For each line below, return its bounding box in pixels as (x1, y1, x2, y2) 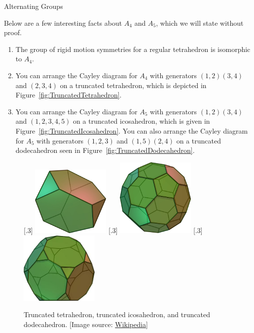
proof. (4, 27, 22, 38)
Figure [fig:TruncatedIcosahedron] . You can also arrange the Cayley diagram (15, 125, 248, 136)
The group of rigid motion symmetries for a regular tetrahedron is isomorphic (15, 44, 251, 54)
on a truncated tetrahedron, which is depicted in (60, 80, 207, 90)
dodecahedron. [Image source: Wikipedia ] (24, 319, 148, 329)
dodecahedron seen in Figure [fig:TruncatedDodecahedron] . (15, 145, 195, 155)
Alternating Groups (4, 1, 63, 11)
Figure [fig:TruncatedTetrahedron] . (15, 90, 122, 100)
